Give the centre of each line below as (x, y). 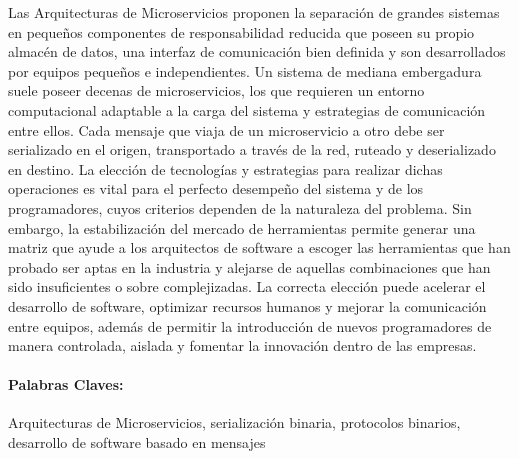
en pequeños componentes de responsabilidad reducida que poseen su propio (241, 31)
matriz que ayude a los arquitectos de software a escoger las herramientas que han (259, 247)
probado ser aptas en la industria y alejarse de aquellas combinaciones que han (249, 266)
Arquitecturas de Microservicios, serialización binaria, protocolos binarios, (234, 422)
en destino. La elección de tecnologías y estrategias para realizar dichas (225, 168)
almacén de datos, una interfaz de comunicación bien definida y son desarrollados (257, 51)
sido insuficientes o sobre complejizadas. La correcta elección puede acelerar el (247, 286)
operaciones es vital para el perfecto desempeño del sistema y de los (216, 188)
